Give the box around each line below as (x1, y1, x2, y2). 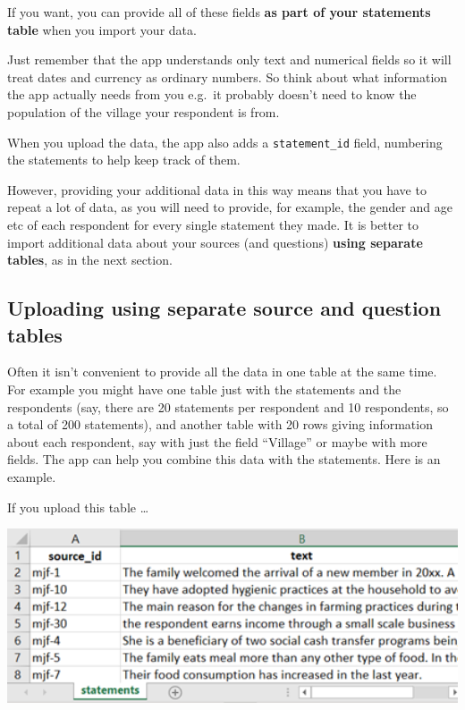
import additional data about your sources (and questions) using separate (7, 232, 423, 251)
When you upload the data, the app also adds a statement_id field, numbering (7, 132, 443, 151)
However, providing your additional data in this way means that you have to (7, 180, 427, 199)
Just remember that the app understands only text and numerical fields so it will (7, 50, 452, 69)
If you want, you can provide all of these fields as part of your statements (7, 3, 431, 21)
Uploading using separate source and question (7, 294, 442, 322)
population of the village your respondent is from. (7, 102, 280, 121)
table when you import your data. (7, 20, 197, 38)
